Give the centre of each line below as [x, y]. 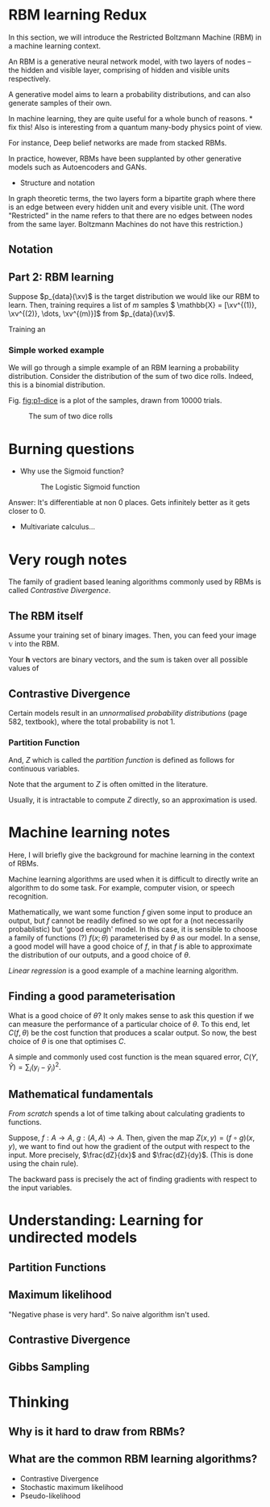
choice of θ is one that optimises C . [67, 1041]
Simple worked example [56, 351]
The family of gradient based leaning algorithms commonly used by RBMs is [135, 582]
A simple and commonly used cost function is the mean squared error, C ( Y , [133, 1057]
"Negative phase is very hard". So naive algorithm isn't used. [109, 1314]
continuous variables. [44, 768]
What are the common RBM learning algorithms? [133, 1459]
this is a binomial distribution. [57, 385]
